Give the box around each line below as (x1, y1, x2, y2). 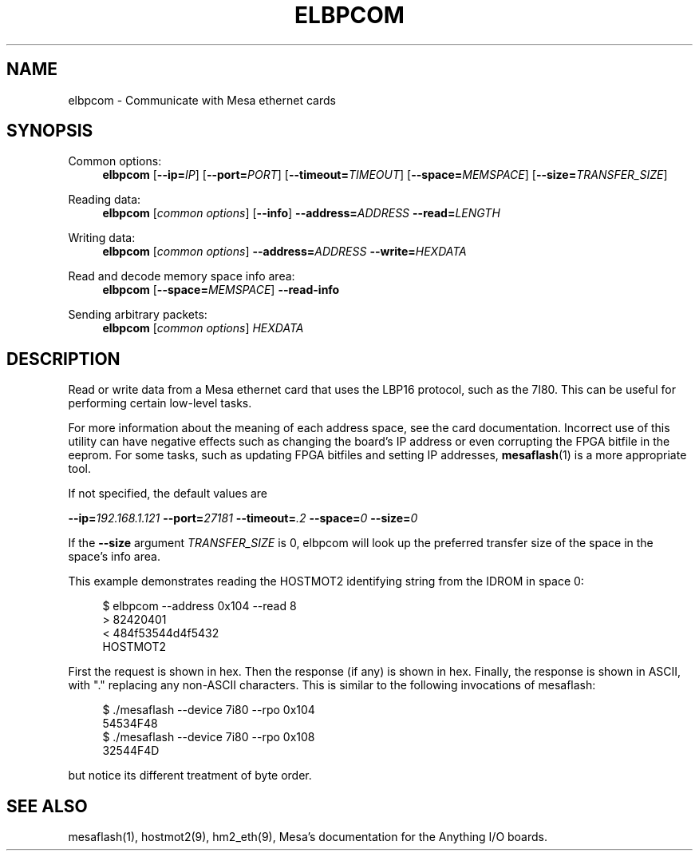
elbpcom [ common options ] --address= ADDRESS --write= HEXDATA (102, 244, 467, 259)
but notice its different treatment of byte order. (68, 768, 312, 783)
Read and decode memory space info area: (68, 269, 295, 284)
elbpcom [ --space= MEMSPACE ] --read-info (102, 283, 340, 297)
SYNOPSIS (6, 121, 93, 141)
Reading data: (68, 192, 141, 207)
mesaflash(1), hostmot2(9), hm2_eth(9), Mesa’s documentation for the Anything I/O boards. (68, 830, 548, 844)
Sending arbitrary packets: (68, 307, 207, 322)
